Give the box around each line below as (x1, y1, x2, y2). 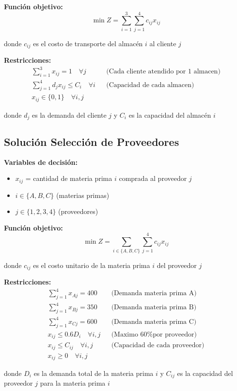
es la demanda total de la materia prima (33, 368, 154, 378)
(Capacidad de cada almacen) (106, 81, 194, 89)
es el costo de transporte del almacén (33, 38, 143, 48)
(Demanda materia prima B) (111, 304, 197, 311)
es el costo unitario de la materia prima (33, 260, 150, 270)
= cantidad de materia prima (25, 173, 112, 183)
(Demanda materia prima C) (111, 318, 197, 325)
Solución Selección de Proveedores (4, 134, 179, 149)
